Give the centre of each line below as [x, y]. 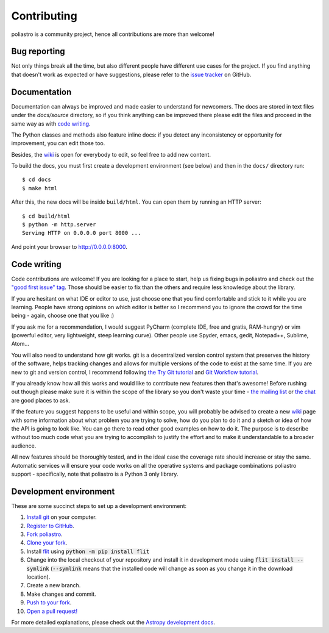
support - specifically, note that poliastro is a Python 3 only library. [95, 474]
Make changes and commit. [62, 594]
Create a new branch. [54, 585]
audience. [24, 446]
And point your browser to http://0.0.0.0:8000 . [69, 246]
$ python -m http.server [59, 225]
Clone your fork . [47, 543]
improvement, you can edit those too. [58, 143]
